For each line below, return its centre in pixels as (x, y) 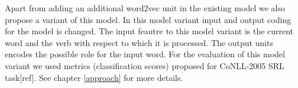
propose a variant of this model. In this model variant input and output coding (148, 19)
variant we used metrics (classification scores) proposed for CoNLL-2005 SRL (145, 65)
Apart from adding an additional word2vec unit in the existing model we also (145, 8)
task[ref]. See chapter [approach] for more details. (94, 77)
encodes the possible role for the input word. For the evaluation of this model (145, 54)
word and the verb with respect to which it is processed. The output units (139, 42)
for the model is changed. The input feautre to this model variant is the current (149, 31)
